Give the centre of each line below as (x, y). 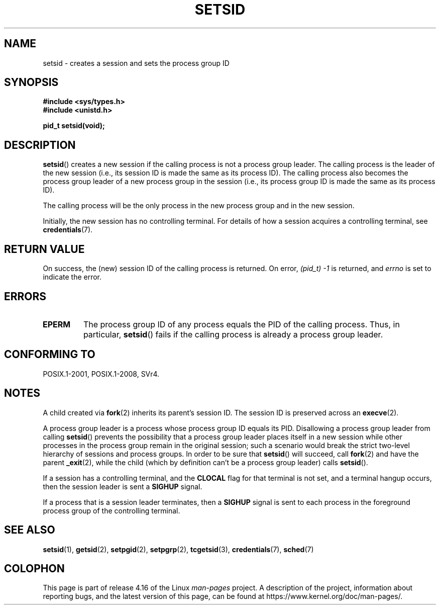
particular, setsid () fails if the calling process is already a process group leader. (233, 334)
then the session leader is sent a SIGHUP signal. (123, 486)
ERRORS (25, 296)
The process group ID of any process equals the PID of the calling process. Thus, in (241, 324)
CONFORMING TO (50, 355)
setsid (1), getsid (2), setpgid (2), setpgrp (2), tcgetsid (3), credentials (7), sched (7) (178, 549)
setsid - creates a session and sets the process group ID (136, 63)
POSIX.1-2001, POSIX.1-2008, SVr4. (101, 374)
